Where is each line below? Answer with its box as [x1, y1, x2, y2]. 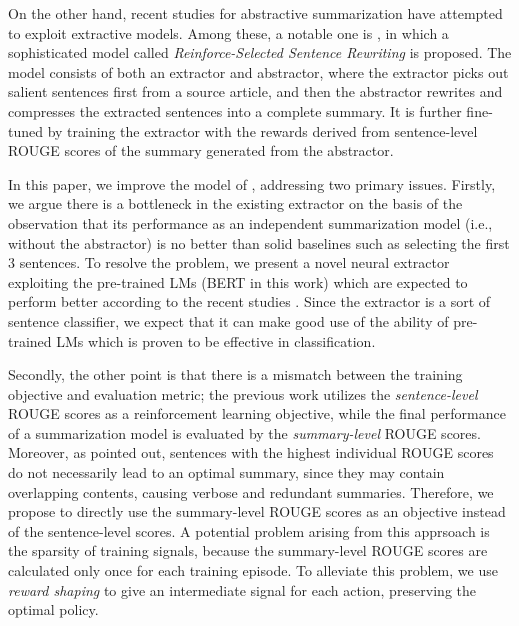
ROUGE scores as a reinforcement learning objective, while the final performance [8, 403, 506, 424]
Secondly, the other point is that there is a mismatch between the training [8, 364, 463, 385]
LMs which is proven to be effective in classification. [56, 330, 376, 351]
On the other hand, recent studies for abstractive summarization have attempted [8, 3, 503, 23]
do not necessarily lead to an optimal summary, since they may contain [8, 462, 445, 483]
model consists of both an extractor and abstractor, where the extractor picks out [8, 61, 509, 82]
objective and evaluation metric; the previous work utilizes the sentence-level [8, 383, 478, 404]
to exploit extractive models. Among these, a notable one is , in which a [8, 22, 449, 43]
